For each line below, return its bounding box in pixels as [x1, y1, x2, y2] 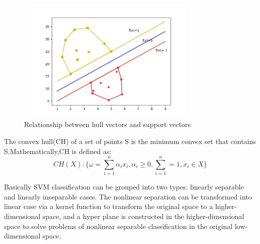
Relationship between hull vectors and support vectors [24, 119, 191, 129]
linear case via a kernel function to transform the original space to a [4, 201, 213, 211]
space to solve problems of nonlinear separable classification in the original [4, 220, 233, 231]
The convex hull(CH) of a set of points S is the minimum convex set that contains [4, 135, 256, 146]
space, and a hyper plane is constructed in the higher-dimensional [43, 211, 244, 221]
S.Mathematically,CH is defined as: [4, 145, 112, 156]
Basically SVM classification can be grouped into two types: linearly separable [4, 181, 244, 192]
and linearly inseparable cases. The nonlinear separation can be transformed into [4, 191, 252, 201]
